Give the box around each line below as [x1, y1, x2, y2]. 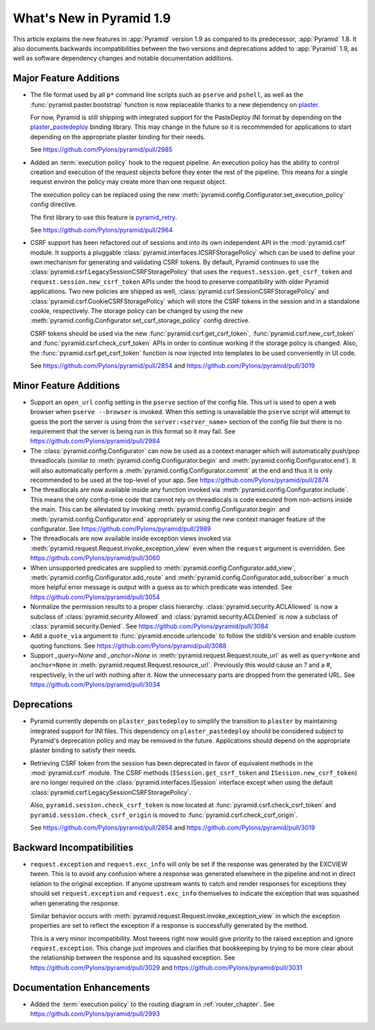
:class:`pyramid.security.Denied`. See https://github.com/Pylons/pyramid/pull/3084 [30, 621, 269, 630]
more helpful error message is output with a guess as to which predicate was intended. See [30, 583, 292, 592]
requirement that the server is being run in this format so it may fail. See [30, 427, 236, 436]
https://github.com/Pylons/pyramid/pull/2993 [30, 1010, 160, 1018]
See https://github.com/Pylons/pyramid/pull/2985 [30, 145, 173, 154]
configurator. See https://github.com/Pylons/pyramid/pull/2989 [30, 524, 211, 532]
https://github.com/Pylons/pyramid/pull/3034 [30, 681, 160, 689]
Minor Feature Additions [12, 379, 121, 391]
